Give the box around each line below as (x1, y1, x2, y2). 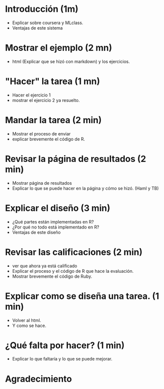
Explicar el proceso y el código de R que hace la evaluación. (12, 268, 134, 274)
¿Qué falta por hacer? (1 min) (5, 340, 125, 351)
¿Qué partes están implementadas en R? (12, 219, 94, 225)
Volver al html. (12, 317, 42, 323)
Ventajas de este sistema (12, 25, 63, 31)
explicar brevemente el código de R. (12, 136, 85, 142)
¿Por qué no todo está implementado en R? (12, 224, 99, 230)
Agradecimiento (5, 373, 72, 385)
